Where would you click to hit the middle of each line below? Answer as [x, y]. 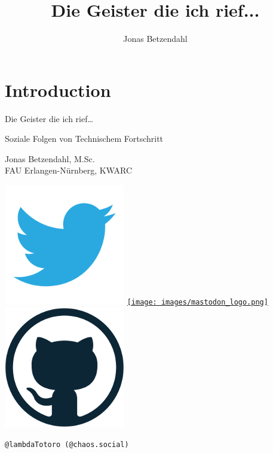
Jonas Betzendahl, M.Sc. [50, 158]
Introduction [58, 89]
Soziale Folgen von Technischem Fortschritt [84, 139]
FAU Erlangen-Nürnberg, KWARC [69, 170]
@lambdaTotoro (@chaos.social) [67, 445]
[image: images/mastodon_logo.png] [197, 302]
